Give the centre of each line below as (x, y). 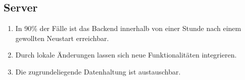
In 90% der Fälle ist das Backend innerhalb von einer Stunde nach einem (128, 28)
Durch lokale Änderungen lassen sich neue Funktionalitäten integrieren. (126, 55)
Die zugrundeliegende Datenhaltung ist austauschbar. (98, 71)
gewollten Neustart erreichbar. (62, 38)
